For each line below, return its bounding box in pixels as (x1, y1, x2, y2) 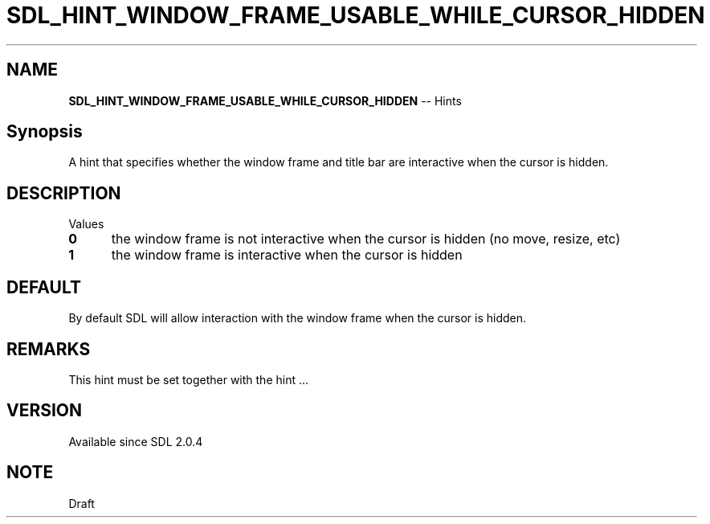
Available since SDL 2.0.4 (68, 434, 203, 448)
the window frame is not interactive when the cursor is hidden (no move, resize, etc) (111, 231, 621, 248)
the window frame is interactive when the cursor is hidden (111, 247, 463, 264)
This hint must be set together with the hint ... (68, 372, 309, 387)
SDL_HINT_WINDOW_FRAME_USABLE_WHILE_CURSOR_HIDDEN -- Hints (68, 93, 462, 108)
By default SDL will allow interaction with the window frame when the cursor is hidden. (68, 311, 527, 325)
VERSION (6, 400, 83, 421)
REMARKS (6, 338, 91, 359)
